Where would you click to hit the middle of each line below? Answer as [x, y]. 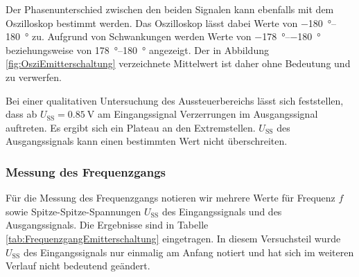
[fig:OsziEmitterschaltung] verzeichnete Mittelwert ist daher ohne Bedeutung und [178, 63]
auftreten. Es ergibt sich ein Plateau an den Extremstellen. [131, 127]
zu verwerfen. [34, 77]
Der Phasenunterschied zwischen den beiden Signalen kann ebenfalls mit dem [170, 9]
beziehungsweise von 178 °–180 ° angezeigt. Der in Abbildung [137, 50]
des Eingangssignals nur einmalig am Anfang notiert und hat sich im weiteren [189, 252]
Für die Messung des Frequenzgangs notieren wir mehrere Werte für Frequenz [170, 198]
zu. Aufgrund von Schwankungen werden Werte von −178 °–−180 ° [176, 36]
